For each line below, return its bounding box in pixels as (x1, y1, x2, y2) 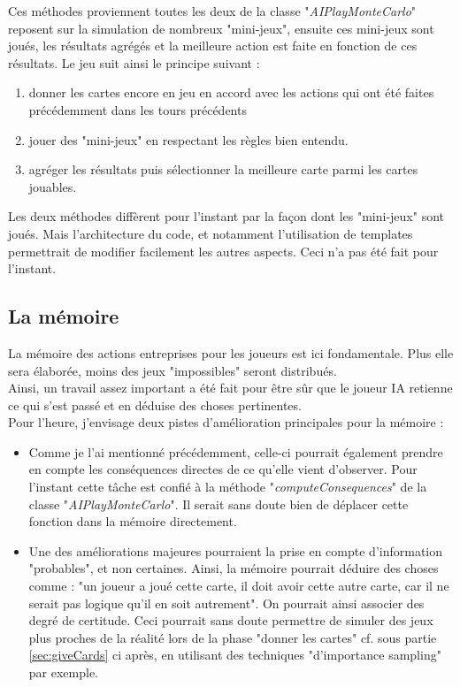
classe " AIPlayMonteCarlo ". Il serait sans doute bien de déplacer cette (28, 494, 409, 513)
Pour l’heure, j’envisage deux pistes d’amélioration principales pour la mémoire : (8, 413, 444, 431)
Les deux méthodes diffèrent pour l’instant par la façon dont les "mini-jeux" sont (8, 207, 445, 225)
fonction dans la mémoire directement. (28, 512, 237, 531)
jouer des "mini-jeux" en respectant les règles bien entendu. (28, 130, 349, 149)
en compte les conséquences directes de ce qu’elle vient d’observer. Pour (28, 460, 418, 478)
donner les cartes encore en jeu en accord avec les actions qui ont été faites (28, 83, 434, 102)
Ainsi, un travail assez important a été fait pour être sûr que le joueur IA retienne (8, 378, 453, 397)
